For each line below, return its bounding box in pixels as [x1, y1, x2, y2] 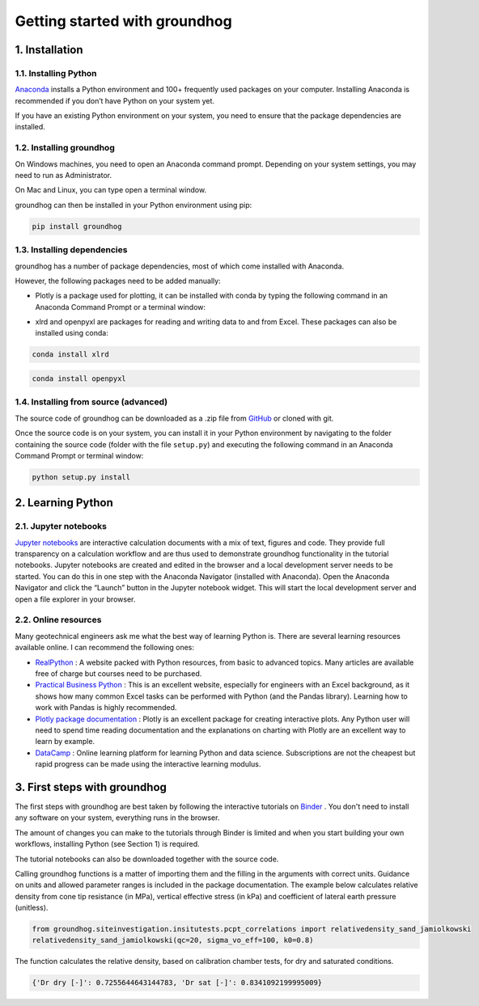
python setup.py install [32, 472, 131, 481]
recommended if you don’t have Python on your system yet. [15, 95, 214, 105]
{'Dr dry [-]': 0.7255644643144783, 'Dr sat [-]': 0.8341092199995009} [32, 979, 323, 987]
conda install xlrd [32, 350, 109, 359]
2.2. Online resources [15, 615, 102, 626]
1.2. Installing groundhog [15, 142, 115, 154]
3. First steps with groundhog [15, 780, 167, 794]
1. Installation [15, 43, 84, 57]
